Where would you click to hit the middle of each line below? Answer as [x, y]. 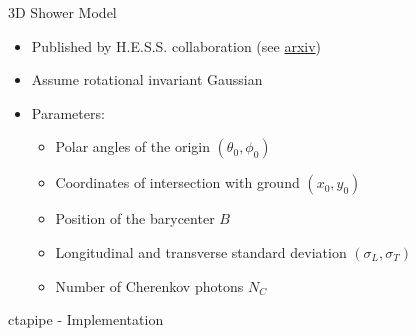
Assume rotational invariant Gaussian [147, 79]
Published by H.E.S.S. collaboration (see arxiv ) [176, 45]
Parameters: [68, 112]
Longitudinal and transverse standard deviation [201, 251]
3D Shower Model [62, 12]
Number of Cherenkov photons [149, 285]
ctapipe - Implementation [86, 319]
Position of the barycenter [135, 218]
